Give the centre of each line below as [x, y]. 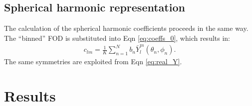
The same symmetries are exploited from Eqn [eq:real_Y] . [93, 61]
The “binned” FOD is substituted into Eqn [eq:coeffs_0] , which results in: [117, 38]
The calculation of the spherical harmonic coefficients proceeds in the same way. [126, 28]
